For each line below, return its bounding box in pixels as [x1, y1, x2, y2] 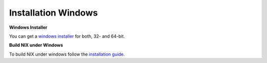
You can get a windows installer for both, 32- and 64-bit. [9, 33, 125, 39]
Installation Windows [9, 7, 98, 18]
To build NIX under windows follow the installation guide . [9, 51, 125, 57]
